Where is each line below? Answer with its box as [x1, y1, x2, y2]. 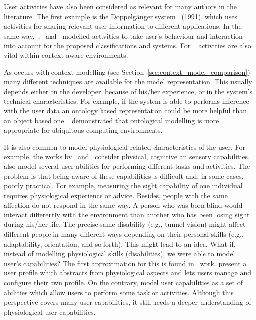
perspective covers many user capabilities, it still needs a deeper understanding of [4, 297, 251, 307]
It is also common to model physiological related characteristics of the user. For [4, 141, 245, 152]
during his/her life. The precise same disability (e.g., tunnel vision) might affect [4, 219, 246, 229]
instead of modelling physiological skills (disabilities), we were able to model [4, 248, 235, 259]
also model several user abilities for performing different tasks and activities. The [4, 160, 250, 171]
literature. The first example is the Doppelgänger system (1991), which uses [4, 11, 237, 21]
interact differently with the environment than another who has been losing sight [4, 209, 250, 219]
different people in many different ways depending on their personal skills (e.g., [4, 229, 244, 239]
